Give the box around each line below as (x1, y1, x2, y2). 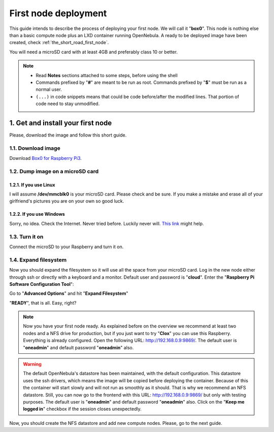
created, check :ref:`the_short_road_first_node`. (9, 40, 109, 46)
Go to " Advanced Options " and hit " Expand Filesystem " (9, 290, 128, 296)
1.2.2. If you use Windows (9, 211, 65, 217)
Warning (23, 361, 42, 368)
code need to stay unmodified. (36, 101, 100, 107)
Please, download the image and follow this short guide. (9, 132, 127, 138)
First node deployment (9, 8, 107, 19)
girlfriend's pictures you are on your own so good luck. (9, 198, 124, 204)
